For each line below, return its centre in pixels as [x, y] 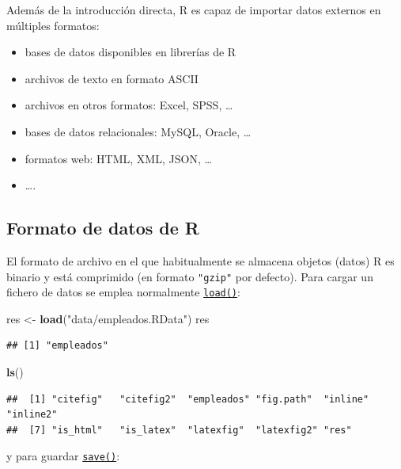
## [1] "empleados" [57, 346]
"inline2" [32, 415]
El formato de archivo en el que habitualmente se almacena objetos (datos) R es [200, 260]
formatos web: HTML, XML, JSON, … [118, 158]
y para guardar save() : [63, 456]
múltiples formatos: [53, 25]
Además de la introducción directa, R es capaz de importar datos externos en [194, 10]
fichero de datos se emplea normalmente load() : [123, 292]
